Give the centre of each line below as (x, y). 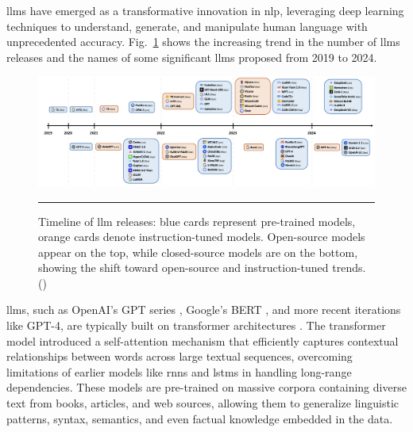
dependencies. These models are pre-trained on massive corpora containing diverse (206, 387)
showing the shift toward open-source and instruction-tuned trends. (202, 268)
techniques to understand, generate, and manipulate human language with (187, 26)
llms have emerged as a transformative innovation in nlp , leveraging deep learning (205, 10)
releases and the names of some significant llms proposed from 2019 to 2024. (192, 57)
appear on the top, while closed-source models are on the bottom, (198, 252)
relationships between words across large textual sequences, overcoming (179, 356)
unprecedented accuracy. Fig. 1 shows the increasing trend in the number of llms (203, 42)
